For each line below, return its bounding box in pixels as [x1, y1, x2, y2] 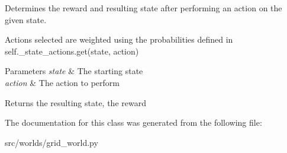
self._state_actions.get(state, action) [5, 44, 139, 57]
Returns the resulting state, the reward [5, 96, 146, 109]
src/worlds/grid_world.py [5, 136, 98, 148]
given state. [5, 13, 47, 26]
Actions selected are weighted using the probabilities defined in [5, 33, 233, 46]
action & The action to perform [5, 76, 120, 88]
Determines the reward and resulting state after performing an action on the [5, 2, 282, 14]
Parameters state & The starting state [5, 65, 143, 77]
